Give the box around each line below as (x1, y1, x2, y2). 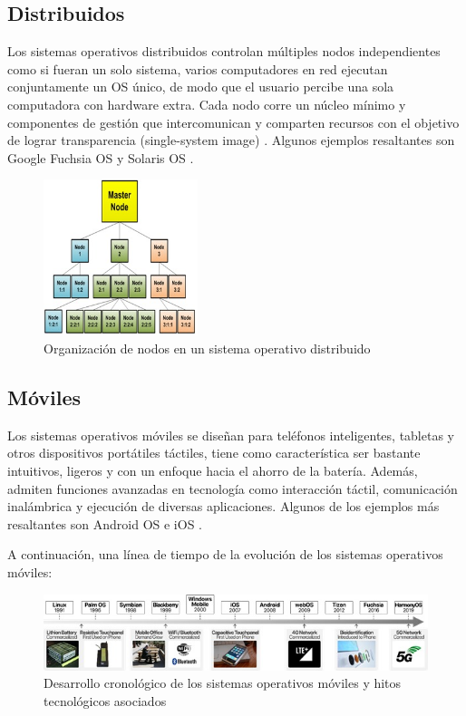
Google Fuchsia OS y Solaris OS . (7, 148, 194, 167)
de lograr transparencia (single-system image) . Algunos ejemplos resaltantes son (7, 131, 455, 150)
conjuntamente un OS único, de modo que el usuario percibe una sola (7, 77, 394, 96)
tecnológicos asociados (44, 691, 167, 710)
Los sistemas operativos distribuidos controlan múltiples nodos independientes (7, 42, 441, 61)
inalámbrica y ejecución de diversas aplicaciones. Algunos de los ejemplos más (7, 497, 440, 516)
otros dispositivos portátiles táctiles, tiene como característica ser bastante (7, 443, 421, 462)
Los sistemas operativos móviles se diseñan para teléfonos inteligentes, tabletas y (7, 425, 454, 444)
